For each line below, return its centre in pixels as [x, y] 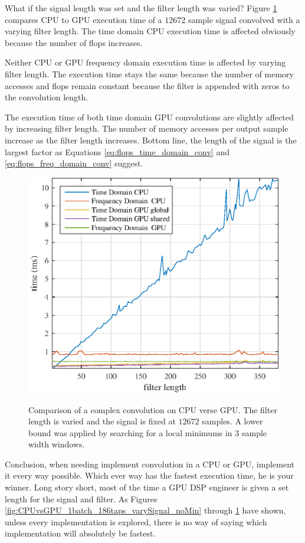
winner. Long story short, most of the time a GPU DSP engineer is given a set [147, 487]
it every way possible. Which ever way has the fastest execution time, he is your [149, 475]
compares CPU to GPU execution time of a [83, 19]
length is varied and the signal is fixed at [102, 421]
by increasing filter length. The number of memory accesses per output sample [147, 128]
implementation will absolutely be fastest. [80, 533]
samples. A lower [232, 421]
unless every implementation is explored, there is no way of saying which [136, 521]
